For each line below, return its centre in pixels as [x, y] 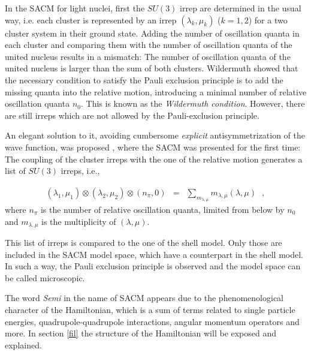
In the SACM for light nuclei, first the [75, 8]
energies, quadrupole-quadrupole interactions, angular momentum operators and [152, 321]
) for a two [268, 19]
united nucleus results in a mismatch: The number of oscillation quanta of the [148, 56]
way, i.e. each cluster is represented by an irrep [91, 19]
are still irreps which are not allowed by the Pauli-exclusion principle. [132, 115]
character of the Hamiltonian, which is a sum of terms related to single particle [150, 309]
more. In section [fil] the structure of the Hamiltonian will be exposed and [141, 333]
